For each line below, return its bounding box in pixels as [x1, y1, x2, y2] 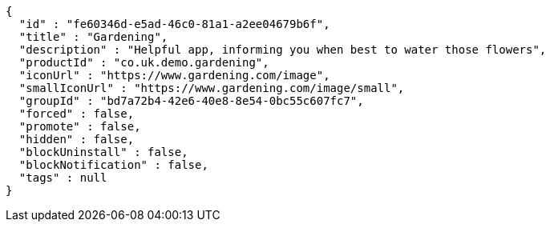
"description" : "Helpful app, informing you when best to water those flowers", [18, 43, 547, 56]
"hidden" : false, [18, 133, 135, 146]
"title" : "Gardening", [18, 30, 168, 43]
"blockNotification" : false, [18, 158, 208, 171]
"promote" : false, [18, 120, 141, 133]
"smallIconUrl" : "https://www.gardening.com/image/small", [18, 82, 405, 94]
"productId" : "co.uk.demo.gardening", [18, 56, 269, 69]
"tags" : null [18, 171, 107, 184]
